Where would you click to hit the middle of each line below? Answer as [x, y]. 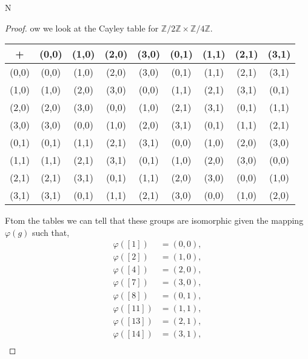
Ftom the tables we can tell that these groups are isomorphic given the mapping [154, 220]
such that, [51, 232]
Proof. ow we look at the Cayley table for [82, 28]
